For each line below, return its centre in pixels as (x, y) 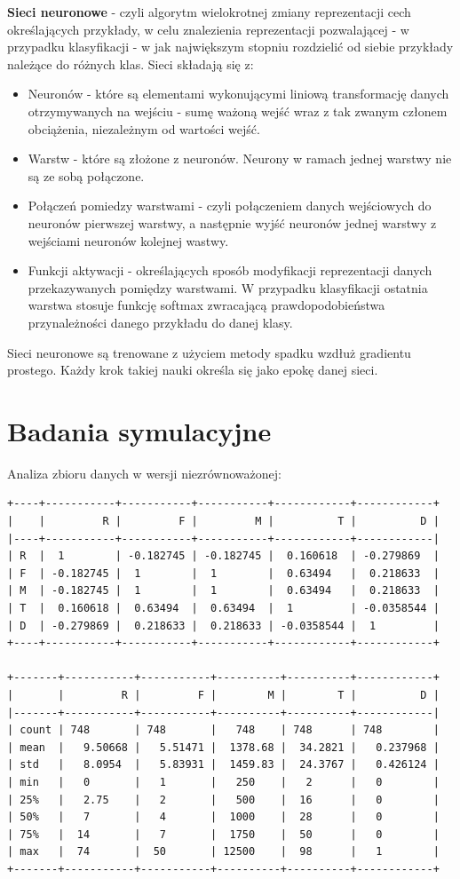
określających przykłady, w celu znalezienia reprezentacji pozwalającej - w (208, 29)
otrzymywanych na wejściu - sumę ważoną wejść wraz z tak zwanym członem (238, 111)
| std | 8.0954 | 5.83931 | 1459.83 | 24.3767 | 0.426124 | (223, 765)
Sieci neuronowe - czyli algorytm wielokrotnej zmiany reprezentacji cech (209, 12)
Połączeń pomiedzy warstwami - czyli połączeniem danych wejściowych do (230, 206)
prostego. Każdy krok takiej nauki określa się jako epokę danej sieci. (193, 370)
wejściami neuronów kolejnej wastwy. (128, 240)
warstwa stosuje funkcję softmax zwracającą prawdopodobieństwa (206, 305)
